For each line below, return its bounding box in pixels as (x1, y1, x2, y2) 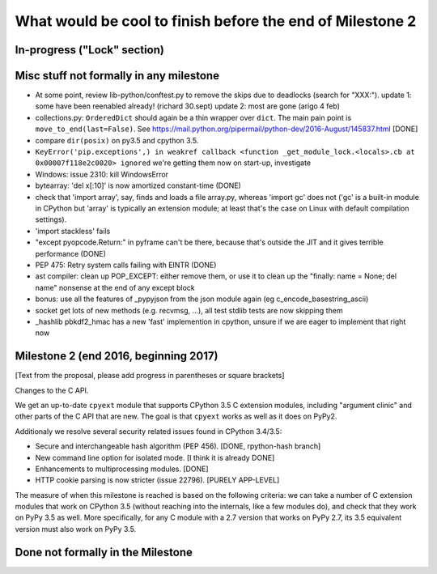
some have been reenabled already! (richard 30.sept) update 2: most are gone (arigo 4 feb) (35, 101, 340, 111)
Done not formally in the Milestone (15, 545, 193, 559)
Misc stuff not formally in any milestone (15, 69, 220, 83)
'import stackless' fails (35, 226, 111, 236)
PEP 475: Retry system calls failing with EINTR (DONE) (35, 260, 217, 270)
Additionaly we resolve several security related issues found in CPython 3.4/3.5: (15, 426, 282, 436)
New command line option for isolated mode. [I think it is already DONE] (35, 453, 275, 462)
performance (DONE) (35, 249, 107, 258)
